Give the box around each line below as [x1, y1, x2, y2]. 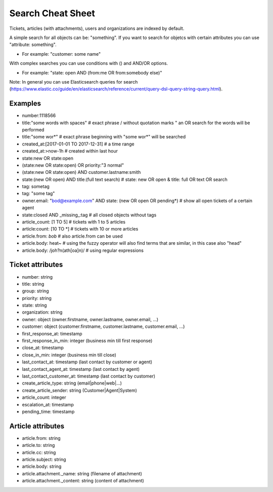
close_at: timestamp [22, 345, 64, 351]
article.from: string [22, 435, 61, 441]
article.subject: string [22, 457, 66, 463]
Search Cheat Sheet [9, 8, 96, 19]
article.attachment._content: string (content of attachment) [22, 478, 144, 484]
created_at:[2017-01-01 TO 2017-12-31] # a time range [22, 141, 134, 147]
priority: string [22, 295, 52, 301]
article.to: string [22, 442, 55, 448]
